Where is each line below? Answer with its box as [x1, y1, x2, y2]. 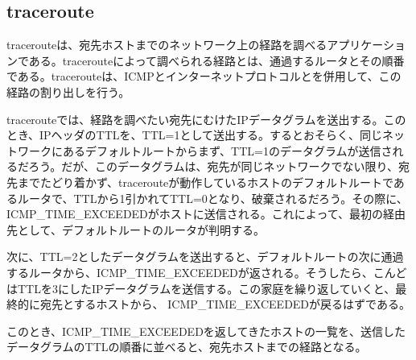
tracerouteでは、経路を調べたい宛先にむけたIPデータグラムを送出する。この [6, 110, 406, 127]
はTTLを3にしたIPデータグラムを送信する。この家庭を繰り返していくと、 [6, 279, 396, 296]
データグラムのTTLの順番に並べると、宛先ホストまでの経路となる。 [6, 338, 367, 355]
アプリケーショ [327, 36, 406, 53]
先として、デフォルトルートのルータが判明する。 [6, 221, 265, 238]
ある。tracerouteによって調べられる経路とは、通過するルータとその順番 [28, 52, 405, 68]
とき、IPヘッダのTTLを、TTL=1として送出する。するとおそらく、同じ [6, 126, 383, 143]
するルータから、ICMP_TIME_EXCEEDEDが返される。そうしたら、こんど [6, 263, 407, 280]
